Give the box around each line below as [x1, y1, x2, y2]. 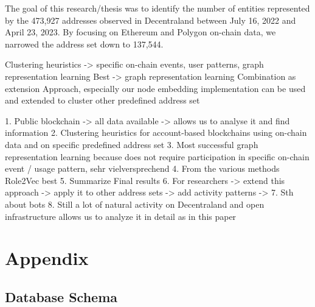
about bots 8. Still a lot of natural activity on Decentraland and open [5, 197, 265, 210]
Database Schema [5, 287, 118, 306]
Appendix [5, 245, 89, 270]
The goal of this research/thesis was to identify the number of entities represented [5, 2, 310, 14]
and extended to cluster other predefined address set [5, 94, 200, 107]
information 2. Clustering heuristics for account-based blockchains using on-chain [5, 126, 307, 139]
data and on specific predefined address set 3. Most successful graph [5, 138, 258, 150]
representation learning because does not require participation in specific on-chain [5, 150, 310, 163]
